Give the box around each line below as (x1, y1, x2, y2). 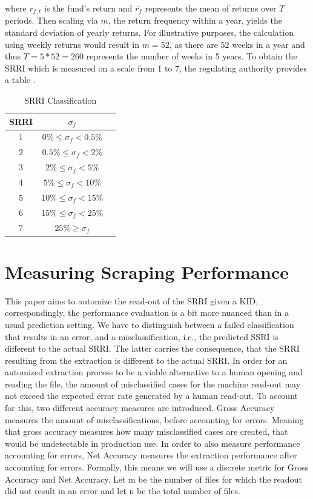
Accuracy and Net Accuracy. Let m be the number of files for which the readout (5, 472, 302, 485)
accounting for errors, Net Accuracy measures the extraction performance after (5, 449, 297, 461)
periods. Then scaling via (5, 14, 98, 27)
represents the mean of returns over (145, 2, 277, 14)
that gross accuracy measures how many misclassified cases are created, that (5, 425, 288, 438)
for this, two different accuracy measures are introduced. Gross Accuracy (5, 401, 275, 414)
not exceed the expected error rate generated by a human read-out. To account (5, 389, 298, 402)
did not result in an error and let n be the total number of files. (5, 484, 240, 497)
